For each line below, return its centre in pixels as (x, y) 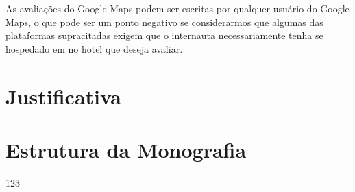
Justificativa (63, 96)
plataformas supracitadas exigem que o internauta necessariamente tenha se (164, 35)
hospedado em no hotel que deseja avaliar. (94, 48)
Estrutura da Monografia (126, 149)
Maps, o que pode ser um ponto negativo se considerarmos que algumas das (164, 22)
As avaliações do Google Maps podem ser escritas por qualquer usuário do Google (177, 8)
